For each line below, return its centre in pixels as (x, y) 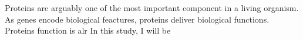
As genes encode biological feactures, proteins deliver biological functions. (137, 19)
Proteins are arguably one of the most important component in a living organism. (152, 8)
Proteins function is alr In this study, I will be (88, 30)
